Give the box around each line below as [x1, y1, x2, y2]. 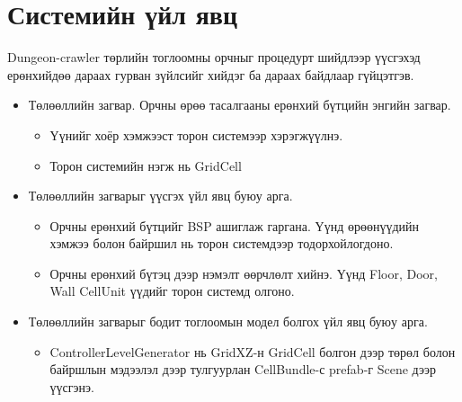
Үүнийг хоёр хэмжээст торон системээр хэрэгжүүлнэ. [49, 125, 343, 144]
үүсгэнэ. [49, 377, 94, 396]
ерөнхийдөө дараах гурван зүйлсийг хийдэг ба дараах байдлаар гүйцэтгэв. [7, 65, 414, 84]
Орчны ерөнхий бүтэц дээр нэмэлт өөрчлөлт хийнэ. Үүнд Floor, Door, [49, 264, 438, 282]
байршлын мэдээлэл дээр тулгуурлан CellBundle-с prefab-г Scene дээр [49, 360, 437, 379]
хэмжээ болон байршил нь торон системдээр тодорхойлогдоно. [49, 234, 394, 253]
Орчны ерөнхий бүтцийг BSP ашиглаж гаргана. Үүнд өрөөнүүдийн [49, 216, 420, 235]
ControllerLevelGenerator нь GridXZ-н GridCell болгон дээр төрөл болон [49, 342, 456, 361]
